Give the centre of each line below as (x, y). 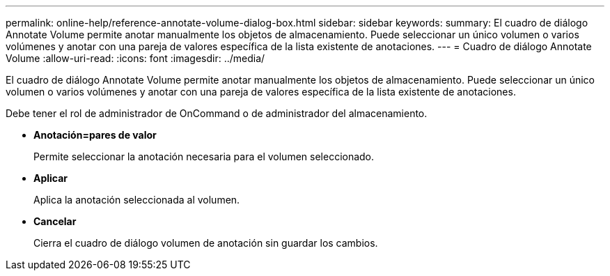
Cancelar (55, 221)
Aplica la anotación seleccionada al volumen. (137, 200)
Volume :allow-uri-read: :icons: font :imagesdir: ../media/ (135, 58)
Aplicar (51, 178)
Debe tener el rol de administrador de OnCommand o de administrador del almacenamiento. (217, 113)
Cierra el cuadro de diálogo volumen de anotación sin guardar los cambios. (206, 243)
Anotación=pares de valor (95, 135)
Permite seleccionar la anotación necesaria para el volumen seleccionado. (204, 156)
